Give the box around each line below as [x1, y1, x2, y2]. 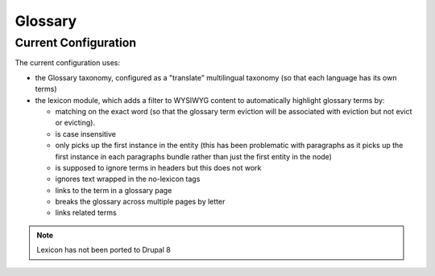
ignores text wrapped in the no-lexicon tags [55, 174, 201, 184]
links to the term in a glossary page [55, 185, 172, 195]
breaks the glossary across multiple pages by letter [55, 197, 226, 207]
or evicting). [55, 117, 96, 128]
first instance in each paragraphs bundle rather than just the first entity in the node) [55, 151, 332, 161]
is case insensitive [55, 129, 117, 138]
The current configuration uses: [14, 58, 121, 68]
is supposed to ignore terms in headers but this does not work [55, 163, 262, 172]
